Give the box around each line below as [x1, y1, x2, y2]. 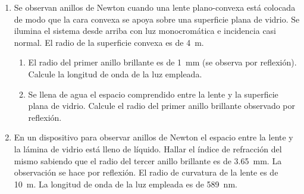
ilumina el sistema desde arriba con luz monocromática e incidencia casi [14, 24, 277, 37]
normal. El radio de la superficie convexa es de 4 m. [14, 36, 204, 48]
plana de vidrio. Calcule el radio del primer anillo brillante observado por [28, 99, 295, 112]
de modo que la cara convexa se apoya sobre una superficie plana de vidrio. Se [14, 12, 300, 25]
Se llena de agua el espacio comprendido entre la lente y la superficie [28, 87, 278, 100]
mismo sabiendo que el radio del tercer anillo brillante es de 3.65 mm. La [14, 154, 282, 167]
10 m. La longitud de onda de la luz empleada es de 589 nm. [14, 177, 237, 190]
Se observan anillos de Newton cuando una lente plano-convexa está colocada [14, 1, 296, 13]
